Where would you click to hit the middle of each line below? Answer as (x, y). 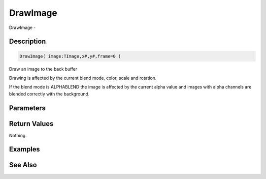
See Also (23, 165)
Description (28, 42)
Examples (25, 149)
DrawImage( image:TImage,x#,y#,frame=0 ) (70, 56)
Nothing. (18, 135)
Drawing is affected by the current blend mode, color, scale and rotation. (83, 78)
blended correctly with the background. (49, 94)
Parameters (27, 108)
